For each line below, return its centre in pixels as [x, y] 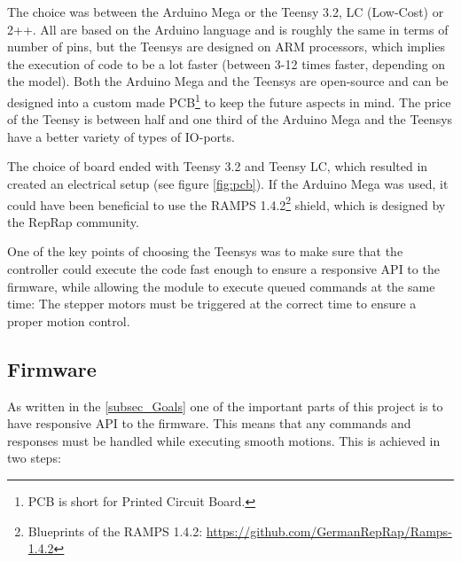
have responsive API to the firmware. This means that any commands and [209, 423]
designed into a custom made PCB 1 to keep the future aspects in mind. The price [229, 100]
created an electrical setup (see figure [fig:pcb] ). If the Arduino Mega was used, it [228, 183]
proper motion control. [69, 320]
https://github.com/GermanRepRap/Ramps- [329, 531]
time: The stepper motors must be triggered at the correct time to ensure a [212, 304]
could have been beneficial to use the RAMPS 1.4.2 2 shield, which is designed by [227, 203]
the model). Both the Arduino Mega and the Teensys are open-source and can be [228, 81]
